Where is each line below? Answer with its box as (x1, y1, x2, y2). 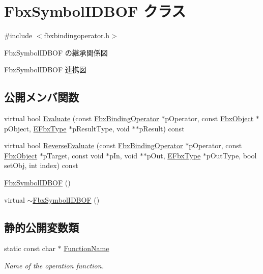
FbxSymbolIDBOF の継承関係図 (4, 47, 108, 58)
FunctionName (64, 243, 109, 254)
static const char (4, 243, 55, 254)
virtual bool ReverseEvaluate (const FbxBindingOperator (4, 140, 183, 151)
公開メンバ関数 (4, 89, 79, 105)
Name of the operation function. (4, 260, 104, 271)
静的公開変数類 (4, 219, 79, 235)
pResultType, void (72, 123, 130, 133)
